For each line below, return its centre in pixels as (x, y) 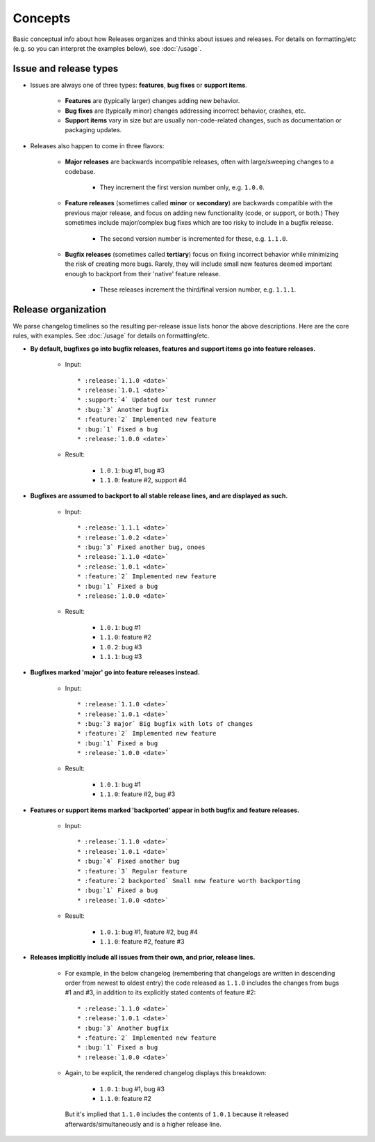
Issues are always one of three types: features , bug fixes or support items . (139, 85)
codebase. (80, 171)
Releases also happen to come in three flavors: (97, 145)
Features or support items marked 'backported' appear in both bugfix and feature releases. (165, 810)
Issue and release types (66, 69)
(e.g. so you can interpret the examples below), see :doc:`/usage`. (107, 48)
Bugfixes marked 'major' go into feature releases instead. (115, 672)
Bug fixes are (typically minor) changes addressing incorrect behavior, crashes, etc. (185, 111)
